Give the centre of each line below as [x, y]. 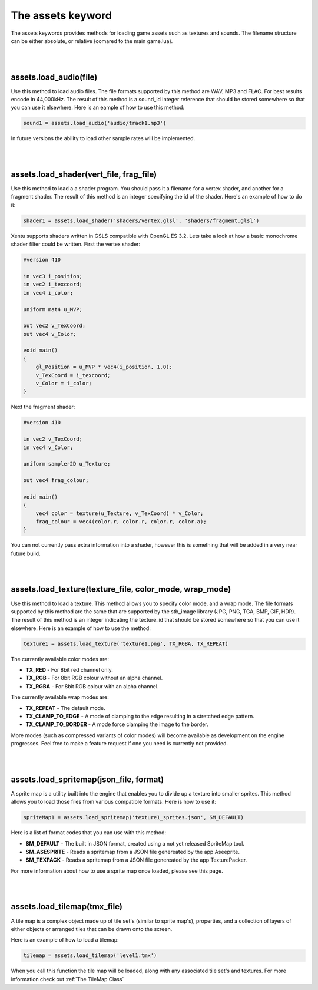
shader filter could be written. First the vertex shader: [76, 244]
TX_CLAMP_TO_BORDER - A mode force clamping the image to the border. [117, 724]
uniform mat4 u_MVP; [53, 309]
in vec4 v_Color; [48, 447]
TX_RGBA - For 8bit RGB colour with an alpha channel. [92, 686]
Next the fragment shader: [43, 407]
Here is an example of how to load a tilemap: [65, 940]
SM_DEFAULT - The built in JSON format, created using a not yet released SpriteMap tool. [135, 843]
